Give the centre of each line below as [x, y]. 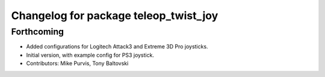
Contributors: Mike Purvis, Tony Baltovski [77, 63]
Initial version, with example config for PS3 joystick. [90, 55]
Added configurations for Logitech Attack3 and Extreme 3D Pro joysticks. [117, 47]
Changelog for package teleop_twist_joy [115, 16]
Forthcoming [38, 32]
